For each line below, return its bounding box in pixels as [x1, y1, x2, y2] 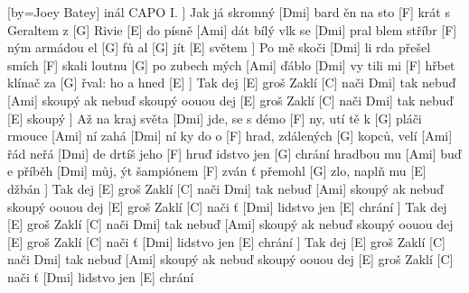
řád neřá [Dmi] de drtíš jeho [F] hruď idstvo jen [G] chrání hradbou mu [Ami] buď [7, 143, 462, 162]
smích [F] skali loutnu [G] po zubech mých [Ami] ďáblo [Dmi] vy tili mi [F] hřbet [7, 55, 455, 74]
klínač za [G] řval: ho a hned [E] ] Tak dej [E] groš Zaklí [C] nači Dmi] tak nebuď [7, 73, 456, 92]
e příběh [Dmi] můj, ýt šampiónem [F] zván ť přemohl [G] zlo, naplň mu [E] [7, 161, 427, 180]
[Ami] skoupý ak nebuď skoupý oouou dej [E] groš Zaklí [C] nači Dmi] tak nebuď [7, 90, 454, 109]
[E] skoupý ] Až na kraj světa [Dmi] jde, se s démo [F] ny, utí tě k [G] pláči [7, 108, 422, 127]
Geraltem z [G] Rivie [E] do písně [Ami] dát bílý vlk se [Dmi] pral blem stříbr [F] [7, 20, 457, 39]
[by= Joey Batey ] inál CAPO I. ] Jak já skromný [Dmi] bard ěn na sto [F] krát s [7, 3, 450, 21]
